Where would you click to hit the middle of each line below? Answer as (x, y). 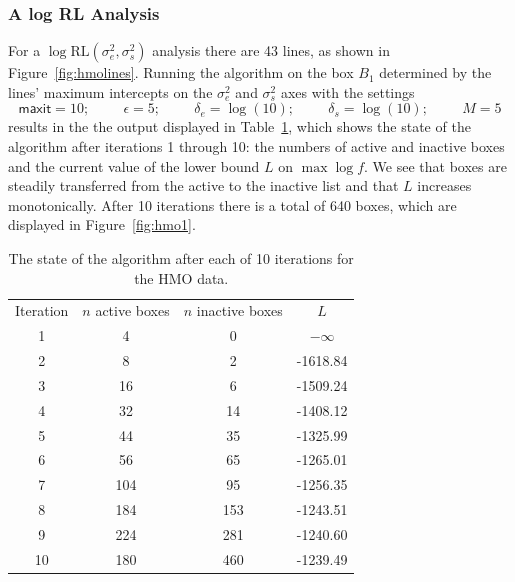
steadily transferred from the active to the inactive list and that (203, 185)
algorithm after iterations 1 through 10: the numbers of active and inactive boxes (256, 146)
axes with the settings (347, 91)
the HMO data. (181, 277)
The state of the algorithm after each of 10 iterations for (181, 257)
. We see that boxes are (435, 165)
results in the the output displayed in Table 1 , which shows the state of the (239, 126)
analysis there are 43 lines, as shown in (271, 50)
